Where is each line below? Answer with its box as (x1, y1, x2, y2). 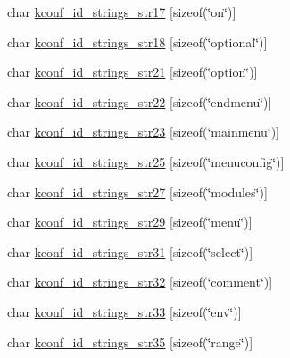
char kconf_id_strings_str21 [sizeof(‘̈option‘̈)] (7, 62, 258, 81)
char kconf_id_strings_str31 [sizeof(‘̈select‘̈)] (7, 242, 253, 261)
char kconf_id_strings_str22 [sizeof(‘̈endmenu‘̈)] (7, 92, 272, 111)
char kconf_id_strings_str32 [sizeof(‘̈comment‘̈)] (7, 272, 273, 291)
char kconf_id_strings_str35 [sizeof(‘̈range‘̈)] (7, 332, 253, 351)
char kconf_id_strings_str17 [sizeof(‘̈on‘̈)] (7, 3, 236, 21)
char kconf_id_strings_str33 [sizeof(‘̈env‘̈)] (7, 302, 242, 321)
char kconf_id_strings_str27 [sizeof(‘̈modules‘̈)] (7, 182, 268, 201)
